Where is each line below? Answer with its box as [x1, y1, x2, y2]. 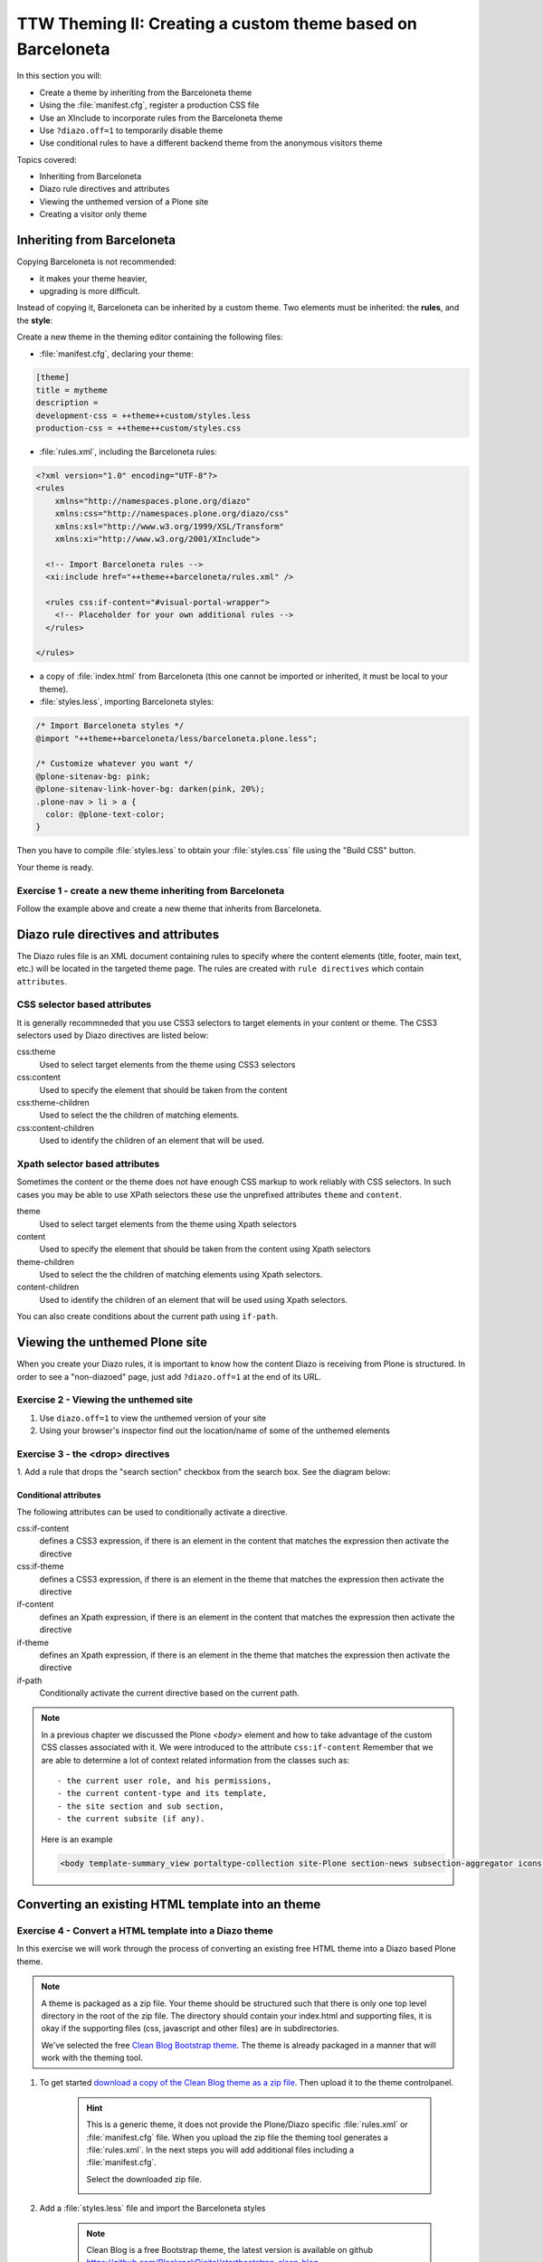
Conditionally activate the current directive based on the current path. [39, 1687, 300, 1698]
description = [35, 398, 99, 408]
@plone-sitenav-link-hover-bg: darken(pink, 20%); [35, 784, 266, 794]
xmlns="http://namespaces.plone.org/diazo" [54, 496, 251, 506]
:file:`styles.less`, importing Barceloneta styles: [39, 697, 214, 708]
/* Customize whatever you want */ [35, 758, 194, 769]
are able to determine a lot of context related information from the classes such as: [41, 1754, 350, 1765]
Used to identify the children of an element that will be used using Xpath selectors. [39, 1294, 348, 1305]
